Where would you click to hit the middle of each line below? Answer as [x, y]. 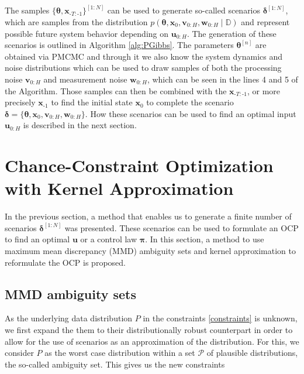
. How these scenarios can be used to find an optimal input [191, 113]
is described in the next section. [80, 125]
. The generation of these [232, 33]
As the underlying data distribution [69, 318]
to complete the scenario [190, 102]
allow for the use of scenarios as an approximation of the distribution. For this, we [152, 341]
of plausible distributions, [252, 353]
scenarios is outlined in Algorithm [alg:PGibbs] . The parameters [119, 45]
